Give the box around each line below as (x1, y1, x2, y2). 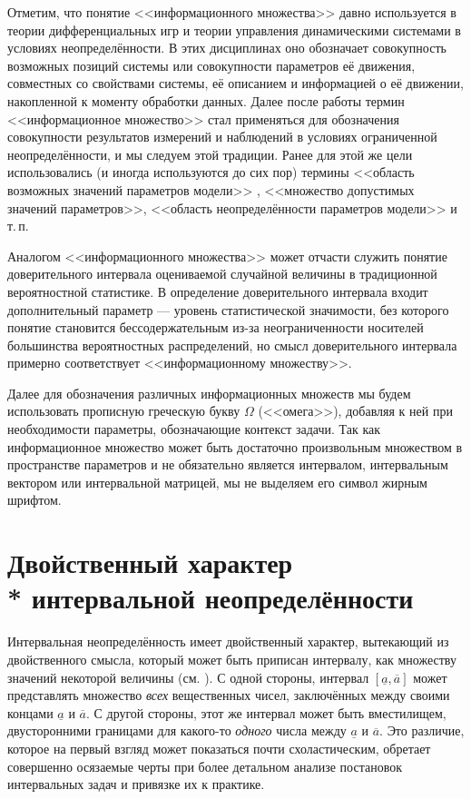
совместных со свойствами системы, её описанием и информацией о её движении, (7, 74, 464, 93)
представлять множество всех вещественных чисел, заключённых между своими (7, 686, 450, 705)
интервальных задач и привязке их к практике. (7, 774, 265, 794)
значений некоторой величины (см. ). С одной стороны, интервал (7, 667, 369, 686)
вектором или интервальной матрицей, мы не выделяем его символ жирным (7, 472, 427, 491)
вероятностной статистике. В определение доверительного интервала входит (7, 281, 428, 301)
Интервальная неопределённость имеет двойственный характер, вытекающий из (7, 632, 449, 651)
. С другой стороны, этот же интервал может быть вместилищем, (85, 703, 446, 722)
